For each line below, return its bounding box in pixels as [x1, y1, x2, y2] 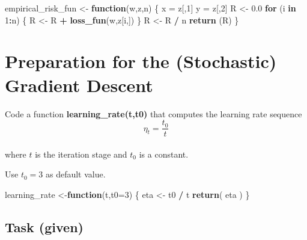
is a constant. [139, 147, 189, 160]
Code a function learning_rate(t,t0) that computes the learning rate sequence [5, 107, 302, 120]
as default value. [45, 168, 106, 180]
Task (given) [5, 217, 84, 236]
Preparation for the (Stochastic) [5, 49, 277, 73]
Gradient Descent [5, 72, 153, 97]
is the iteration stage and [35, 147, 127, 160]
